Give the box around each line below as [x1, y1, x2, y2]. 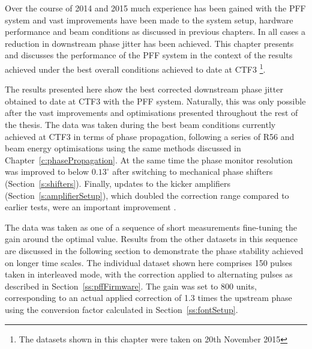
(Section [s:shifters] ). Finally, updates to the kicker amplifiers [5, 177, 231, 189]
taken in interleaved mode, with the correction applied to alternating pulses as [5, 268, 293, 281]
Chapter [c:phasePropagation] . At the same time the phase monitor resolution [5, 153, 293, 166]
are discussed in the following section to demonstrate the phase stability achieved [5, 244, 304, 256]
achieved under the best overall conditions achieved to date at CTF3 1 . [5, 61, 266, 75]
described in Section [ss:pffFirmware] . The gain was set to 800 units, [5, 279, 257, 292]
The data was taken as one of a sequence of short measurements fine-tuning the [5, 220, 297, 233]
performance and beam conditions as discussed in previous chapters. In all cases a [5, 25, 305, 38]
